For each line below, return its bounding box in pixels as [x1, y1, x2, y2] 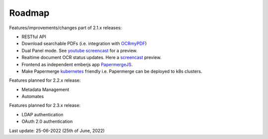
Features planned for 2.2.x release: [9, 77, 81, 84]
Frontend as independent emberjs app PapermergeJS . [21, 61, 133, 67]
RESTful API [21, 34, 47, 40]
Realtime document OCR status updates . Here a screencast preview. [21, 54, 162, 60]
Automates [21, 93, 44, 99]
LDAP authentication [21, 111, 64, 117]
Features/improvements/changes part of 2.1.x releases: [9, 25, 122, 31]
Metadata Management [21, 87, 69, 93]
